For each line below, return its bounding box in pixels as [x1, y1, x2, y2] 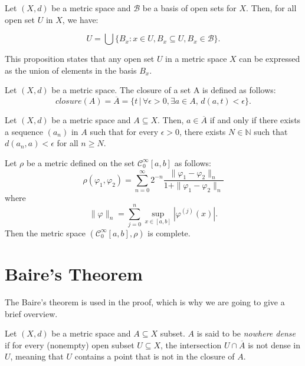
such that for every [90, 125, 159, 137]
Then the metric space [5, 226, 86, 239]
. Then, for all [246, 2, 297, 14]
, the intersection [160, 338, 222, 351]
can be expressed [239, 52, 300, 65]
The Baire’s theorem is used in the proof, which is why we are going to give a [5, 296, 285, 308]
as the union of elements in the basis [5, 64, 137, 76]
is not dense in [248, 338, 300, 351]
